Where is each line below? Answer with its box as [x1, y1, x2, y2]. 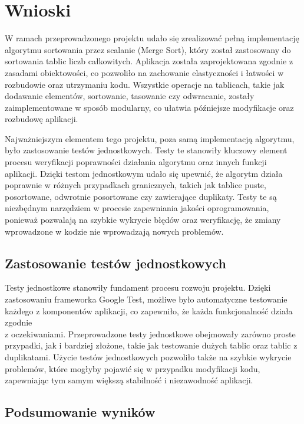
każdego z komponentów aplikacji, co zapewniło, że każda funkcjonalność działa [5, 304, 293, 317]
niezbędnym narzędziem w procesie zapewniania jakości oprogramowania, [5, 202, 269, 214]
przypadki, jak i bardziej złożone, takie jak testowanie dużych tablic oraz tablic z [5, 339, 298, 351]
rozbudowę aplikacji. [5, 113, 78, 125]
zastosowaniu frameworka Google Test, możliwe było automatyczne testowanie [5, 293, 288, 305]
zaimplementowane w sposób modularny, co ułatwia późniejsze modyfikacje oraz [5, 101, 294, 113]
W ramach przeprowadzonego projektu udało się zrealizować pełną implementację [5, 32, 299, 44]
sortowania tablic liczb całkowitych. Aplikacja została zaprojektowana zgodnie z [5, 55, 293, 67]
